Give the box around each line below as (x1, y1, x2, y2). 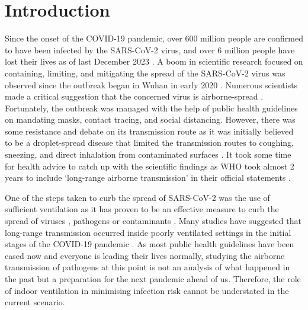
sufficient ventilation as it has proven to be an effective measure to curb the (5, 203, 279, 215)
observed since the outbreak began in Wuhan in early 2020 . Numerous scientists (5, 78, 298, 91)
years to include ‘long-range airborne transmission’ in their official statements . (5, 171, 291, 184)
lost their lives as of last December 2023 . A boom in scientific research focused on (5, 55, 303, 68)
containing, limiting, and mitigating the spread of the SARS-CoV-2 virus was (5, 66, 285, 79)
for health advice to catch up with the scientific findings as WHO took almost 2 (5, 159, 294, 172)
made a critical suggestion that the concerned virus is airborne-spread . (5, 90, 264, 103)
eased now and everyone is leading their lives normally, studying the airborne (5, 249, 285, 261)
